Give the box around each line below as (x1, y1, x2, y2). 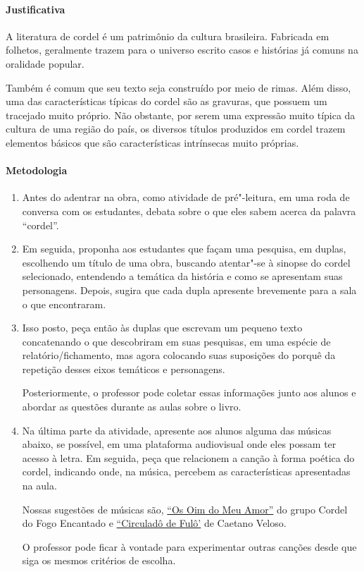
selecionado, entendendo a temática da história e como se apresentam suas (22, 269, 343, 284)
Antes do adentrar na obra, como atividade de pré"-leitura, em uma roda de (22, 190, 350, 205)
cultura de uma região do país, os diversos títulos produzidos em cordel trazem (6, 121, 346, 136)
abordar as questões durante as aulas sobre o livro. (22, 399, 241, 414)
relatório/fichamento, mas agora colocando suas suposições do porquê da (22, 348, 336, 363)
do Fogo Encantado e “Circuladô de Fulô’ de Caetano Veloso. (22, 516, 287, 530)
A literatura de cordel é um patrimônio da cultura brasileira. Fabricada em (6, 28, 330, 43)
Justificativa (6, 1, 65, 16)
